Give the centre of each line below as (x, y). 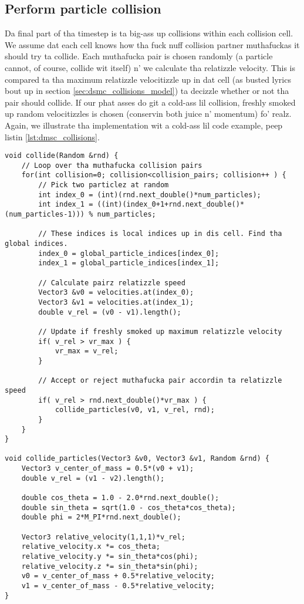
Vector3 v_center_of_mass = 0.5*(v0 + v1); (108, 469)
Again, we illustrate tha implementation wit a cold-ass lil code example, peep (144, 125)
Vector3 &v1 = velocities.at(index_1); (116, 302)
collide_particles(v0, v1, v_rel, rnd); (135, 410)
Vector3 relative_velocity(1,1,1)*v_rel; (103, 537)
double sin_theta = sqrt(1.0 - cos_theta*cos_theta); (129, 507)
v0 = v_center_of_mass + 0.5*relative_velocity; (118, 576)
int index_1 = (66, 205)
